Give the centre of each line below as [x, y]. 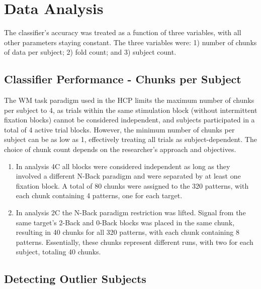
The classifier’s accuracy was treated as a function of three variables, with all [123, 32]
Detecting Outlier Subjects [75, 279]
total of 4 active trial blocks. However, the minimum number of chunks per [119, 129]
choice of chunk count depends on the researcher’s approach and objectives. [120, 149]
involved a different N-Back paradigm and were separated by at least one [128, 176]
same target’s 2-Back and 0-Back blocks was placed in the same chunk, [125, 222]
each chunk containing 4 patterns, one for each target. [99, 195]
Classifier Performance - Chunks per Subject [123, 79]
